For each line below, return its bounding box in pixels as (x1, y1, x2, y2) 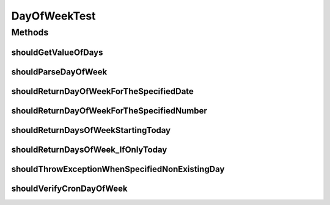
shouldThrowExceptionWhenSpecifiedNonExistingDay (11, 164, 225, 174)
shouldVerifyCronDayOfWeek (11, 183, 128, 193)
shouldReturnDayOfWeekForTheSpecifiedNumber (11, 106, 208, 116)
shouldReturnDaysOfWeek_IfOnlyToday (11, 144, 167, 155)
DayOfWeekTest (11, 9, 96, 23)
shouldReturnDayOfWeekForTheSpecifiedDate (11, 86, 194, 96)
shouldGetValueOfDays (11, 47, 103, 57)
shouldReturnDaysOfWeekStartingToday (11, 125, 171, 135)
